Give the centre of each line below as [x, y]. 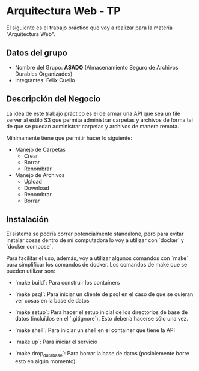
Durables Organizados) [44, 74]
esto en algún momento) [45, 361]
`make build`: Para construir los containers [67, 283]
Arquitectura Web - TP [64, 11]
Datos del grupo [37, 53]
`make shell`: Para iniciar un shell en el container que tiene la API [95, 330]
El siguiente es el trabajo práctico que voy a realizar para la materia [90, 28]
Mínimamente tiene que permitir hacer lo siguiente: [69, 138]
